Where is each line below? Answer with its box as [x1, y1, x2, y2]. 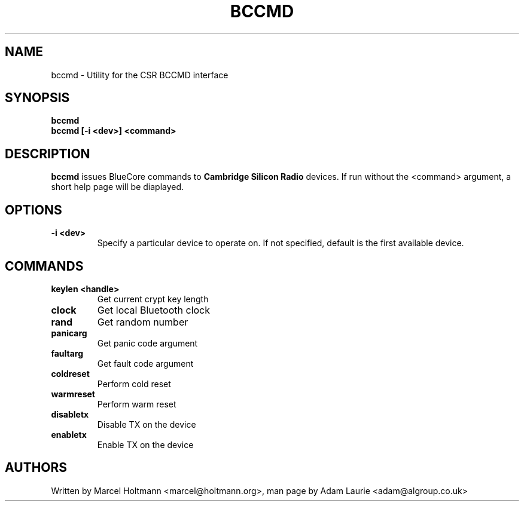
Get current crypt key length [97, 293, 209, 304]
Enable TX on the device [97, 439, 194, 450]
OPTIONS [5, 202, 62, 217]
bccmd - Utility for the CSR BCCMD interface [51, 69, 229, 80]
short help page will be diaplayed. [51, 182, 184, 192]
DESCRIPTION [5, 146, 90, 161]
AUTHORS [5, 460, 68, 476]
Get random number [97, 315, 188, 328]
